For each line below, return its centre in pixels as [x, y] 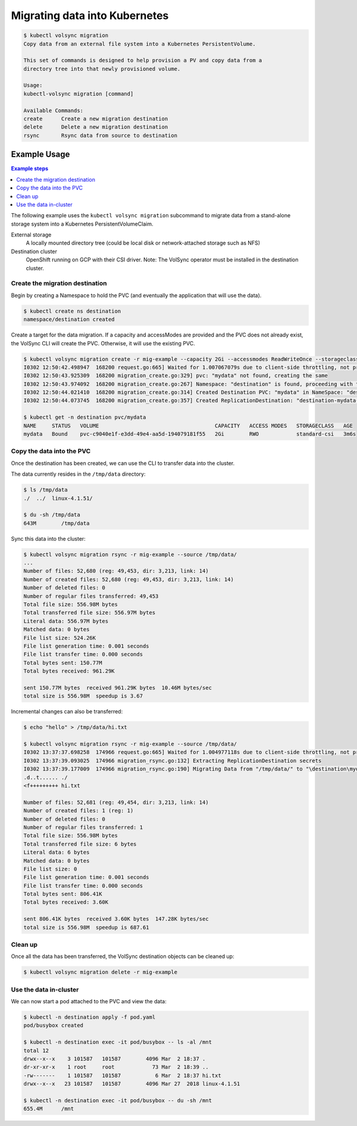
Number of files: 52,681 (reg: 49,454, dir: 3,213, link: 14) [116, 802]
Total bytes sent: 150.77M [63, 663]
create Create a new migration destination [96, 119]
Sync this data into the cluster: [48, 538]
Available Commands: [53, 110]
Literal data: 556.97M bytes [66, 621]
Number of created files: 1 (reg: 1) [79, 811]
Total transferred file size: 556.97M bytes [90, 613]
